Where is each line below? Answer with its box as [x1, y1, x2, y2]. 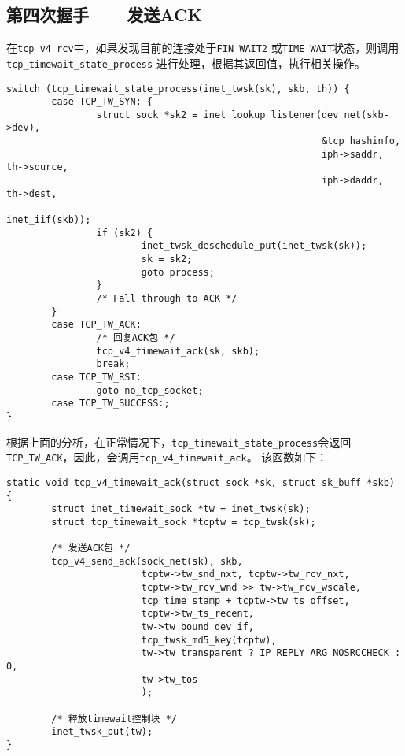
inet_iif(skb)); [6, 214, 91, 226]
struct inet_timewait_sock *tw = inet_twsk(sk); [51, 503, 311, 515]
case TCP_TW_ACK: [51, 319, 142, 331]
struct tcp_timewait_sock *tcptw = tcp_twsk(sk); [51, 516, 316, 528]
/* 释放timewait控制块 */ [51, 713, 177, 724]
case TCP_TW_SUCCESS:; [51, 398, 170, 409]
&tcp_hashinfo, [321, 135, 401, 147]
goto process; [141, 266, 215, 278]
